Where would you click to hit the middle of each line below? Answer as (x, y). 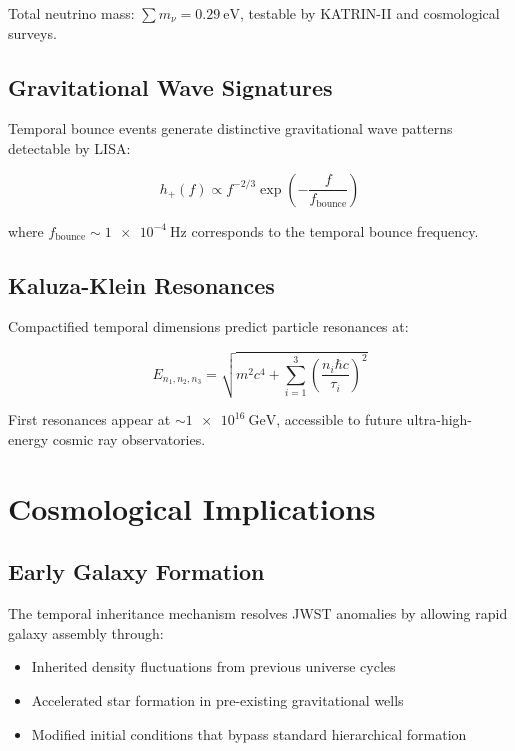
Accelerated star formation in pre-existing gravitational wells (217, 700)
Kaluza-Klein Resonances (141, 284)
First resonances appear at (89, 419)
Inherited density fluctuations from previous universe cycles (213, 666)
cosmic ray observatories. (129, 439)
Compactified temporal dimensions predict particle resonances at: (208, 326)
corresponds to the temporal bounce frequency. (335, 230)
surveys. (32, 32)
